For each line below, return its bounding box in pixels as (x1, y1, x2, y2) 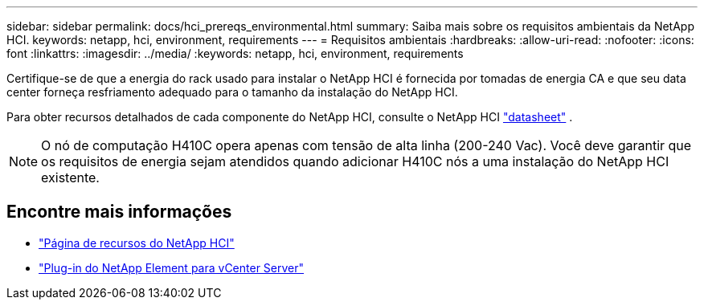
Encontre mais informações (6, 202, 232, 222)
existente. (41, 169, 100, 186)
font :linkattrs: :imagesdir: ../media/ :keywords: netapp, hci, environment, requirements (6, 47, 464, 60)
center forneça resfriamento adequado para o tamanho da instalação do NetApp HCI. (6, 85, 458, 99)
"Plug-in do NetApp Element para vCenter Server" (39, 260, 305, 275)
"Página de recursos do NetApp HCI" (39, 235, 235, 250)
